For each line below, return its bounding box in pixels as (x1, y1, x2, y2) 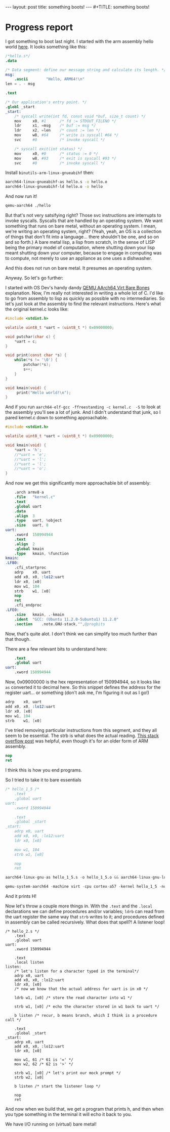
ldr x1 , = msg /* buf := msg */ (14, 123, 96, 128)
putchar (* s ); (23, 362, 51, 367)
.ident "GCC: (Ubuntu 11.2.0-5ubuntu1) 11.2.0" (14, 617, 119, 622)
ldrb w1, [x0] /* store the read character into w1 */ (14, 995, 133, 1000)
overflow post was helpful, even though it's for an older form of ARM (5, 738, 148, 744)
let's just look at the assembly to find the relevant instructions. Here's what (5, 301, 161, 307)
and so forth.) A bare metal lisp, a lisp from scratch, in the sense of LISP (5, 239, 155, 245)
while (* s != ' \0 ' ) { (14, 358, 58, 363)
